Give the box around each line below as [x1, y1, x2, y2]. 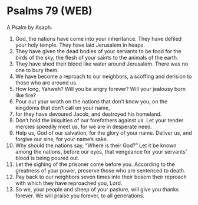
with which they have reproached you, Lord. [15, 179, 123, 187]
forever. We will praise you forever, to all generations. [15, 192, 145, 199]
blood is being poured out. [15, 154, 80, 161]
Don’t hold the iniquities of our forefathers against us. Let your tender [15, 116, 184, 123]
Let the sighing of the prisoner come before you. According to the [15, 161, 176, 168]
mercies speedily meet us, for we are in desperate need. [15, 123, 153, 130]
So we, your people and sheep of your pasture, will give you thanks [15, 186, 179, 193]
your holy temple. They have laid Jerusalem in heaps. [15, 41, 145, 48]
